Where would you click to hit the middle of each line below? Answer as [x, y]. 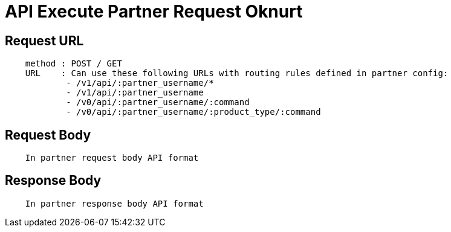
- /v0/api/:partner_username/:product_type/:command [193, 112]
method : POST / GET [73, 64]
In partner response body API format [114, 203]
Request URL [44, 40]
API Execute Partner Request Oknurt [154, 11]
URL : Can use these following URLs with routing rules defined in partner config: [237, 73]
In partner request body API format [112, 158]
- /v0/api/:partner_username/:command [158, 102]
